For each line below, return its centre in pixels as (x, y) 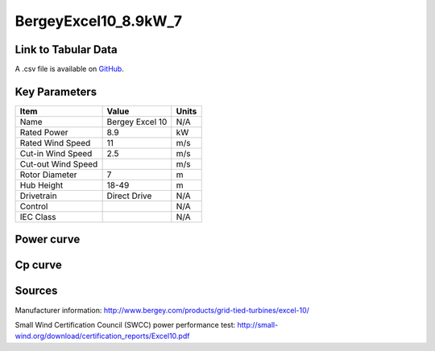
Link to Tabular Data (66, 50)
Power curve (48, 240)
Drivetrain (38, 196)
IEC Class (38, 217)
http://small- (258, 324)
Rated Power (44, 132)
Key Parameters (56, 91)
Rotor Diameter (48, 175)
